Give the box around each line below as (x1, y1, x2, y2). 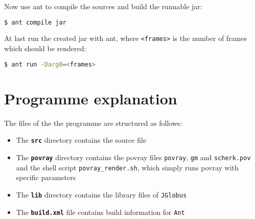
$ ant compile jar (4, 18, 66, 26)
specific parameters (16, 172, 76, 183)
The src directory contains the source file (16, 135, 147, 145)
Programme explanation (4, 87, 177, 108)
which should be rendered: (4, 43, 86, 54)
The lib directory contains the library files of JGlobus (16, 189, 187, 200)
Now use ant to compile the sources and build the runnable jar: (4, 1, 202, 11)
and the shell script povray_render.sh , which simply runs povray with (16, 162, 239, 172)
